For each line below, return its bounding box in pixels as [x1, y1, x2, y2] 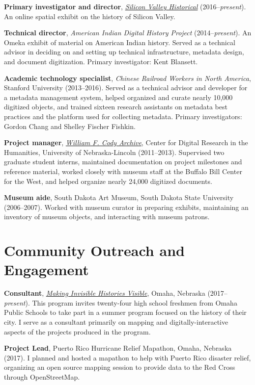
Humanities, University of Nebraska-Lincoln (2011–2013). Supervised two [4, 147, 225, 157]
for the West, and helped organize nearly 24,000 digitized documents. [4, 176, 212, 186]
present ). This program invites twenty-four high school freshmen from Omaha [4, 297, 237, 308]
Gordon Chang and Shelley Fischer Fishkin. [4, 121, 136, 131]
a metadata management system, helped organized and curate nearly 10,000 [4, 92, 233, 102]
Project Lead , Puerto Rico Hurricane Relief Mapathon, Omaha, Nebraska [4, 343, 232, 353]
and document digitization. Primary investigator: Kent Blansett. [4, 56, 198, 66]
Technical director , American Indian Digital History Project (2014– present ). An [4, 27, 252, 38]
